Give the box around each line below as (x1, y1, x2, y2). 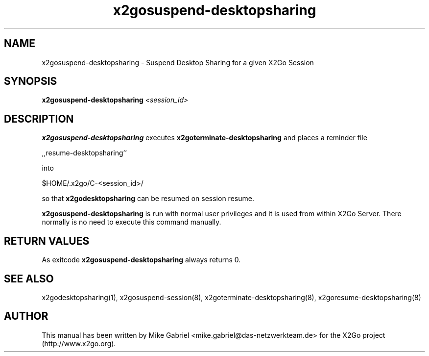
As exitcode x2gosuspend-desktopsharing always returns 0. (42, 255, 241, 264)
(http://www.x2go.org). (42, 339, 116, 348)
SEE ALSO (4, 272, 54, 285)
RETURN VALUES (4, 234, 90, 247)
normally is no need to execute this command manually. (42, 218, 221, 227)
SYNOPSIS (4, 75, 57, 88)
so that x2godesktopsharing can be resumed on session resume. (42, 194, 254, 203)
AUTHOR (4, 310, 48, 323)
